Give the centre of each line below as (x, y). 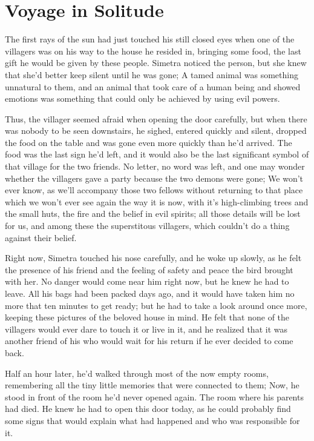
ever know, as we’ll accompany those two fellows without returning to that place (154, 190)
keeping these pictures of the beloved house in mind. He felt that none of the (147, 317)
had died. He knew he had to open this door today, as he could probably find (148, 409)
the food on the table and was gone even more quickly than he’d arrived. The (149, 142)
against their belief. (41, 237)
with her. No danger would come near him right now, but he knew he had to (147, 281)
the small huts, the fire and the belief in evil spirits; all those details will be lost (153, 214)
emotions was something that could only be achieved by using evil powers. (142, 98)
